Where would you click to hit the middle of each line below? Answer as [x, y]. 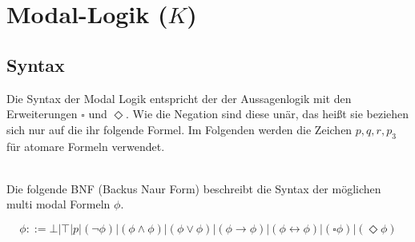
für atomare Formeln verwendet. [86, 146]
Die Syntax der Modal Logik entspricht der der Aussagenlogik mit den [179, 98]
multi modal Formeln [58, 204]
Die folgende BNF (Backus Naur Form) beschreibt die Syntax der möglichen [194, 188]
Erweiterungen [42, 114]
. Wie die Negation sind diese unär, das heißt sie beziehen [268, 114]
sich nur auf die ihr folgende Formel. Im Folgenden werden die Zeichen [179, 129]
